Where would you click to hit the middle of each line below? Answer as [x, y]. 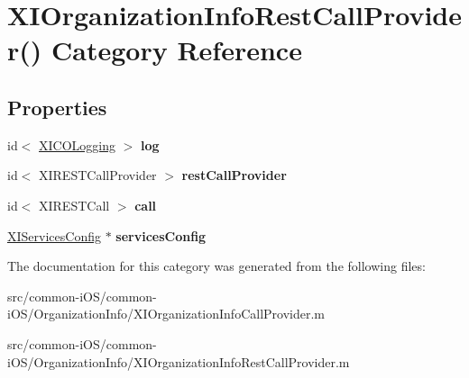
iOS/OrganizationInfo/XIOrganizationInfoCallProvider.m [166, 314]
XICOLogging [77, 144]
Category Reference [177, 50]
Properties [57, 107]
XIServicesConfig [54, 235]
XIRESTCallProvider [98, 175]
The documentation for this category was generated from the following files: [216, 266]
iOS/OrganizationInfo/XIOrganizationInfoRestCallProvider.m [179, 361]
